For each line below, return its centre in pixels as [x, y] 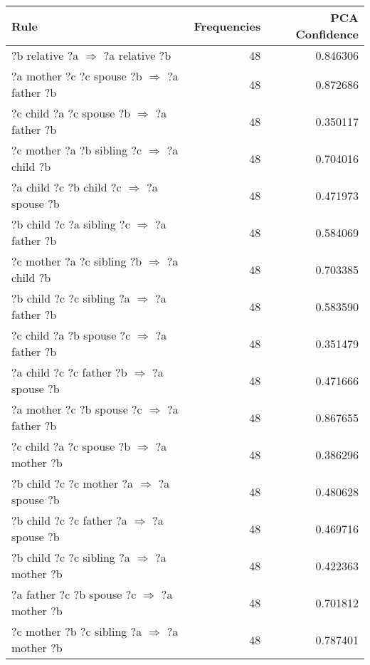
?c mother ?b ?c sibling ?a [77, 631]
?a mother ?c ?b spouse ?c [77, 409]
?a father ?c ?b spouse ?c [74, 594]
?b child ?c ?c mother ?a [73, 483]
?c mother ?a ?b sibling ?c [77, 150]
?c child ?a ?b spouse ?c [71, 335]
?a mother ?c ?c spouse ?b [77, 76]
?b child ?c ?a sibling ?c [71, 224]
